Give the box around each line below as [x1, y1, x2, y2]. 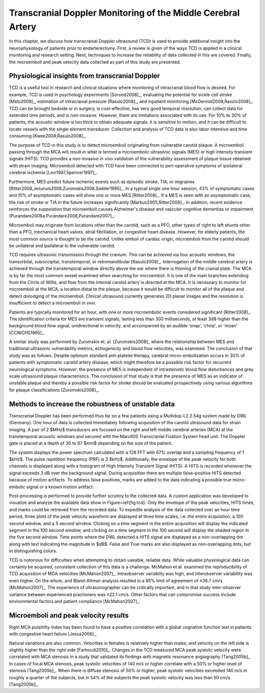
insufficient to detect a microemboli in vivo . [9, 300, 97, 306]
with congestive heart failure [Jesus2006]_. [9, 631, 98, 637]
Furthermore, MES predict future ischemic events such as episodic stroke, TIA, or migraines [9, 179, 195, 185]
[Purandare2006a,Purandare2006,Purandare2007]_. [9, 213, 115, 219]
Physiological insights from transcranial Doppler [9, 72, 160, 80]
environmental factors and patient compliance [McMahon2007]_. [9, 598, 140, 604]
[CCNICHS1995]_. [9, 330, 45, 336]
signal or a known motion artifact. [26, 484, 94, 490]
